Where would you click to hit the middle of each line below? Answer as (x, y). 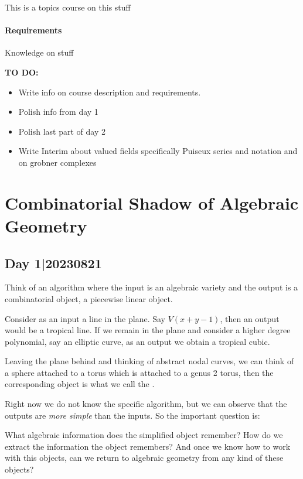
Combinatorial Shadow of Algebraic (152, 202)
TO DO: (22, 72)
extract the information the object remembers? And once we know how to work (148, 446)
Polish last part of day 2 (62, 131)
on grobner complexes (57, 162)
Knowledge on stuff (39, 52)
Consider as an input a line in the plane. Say (85, 318)
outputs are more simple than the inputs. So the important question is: (132, 415)
